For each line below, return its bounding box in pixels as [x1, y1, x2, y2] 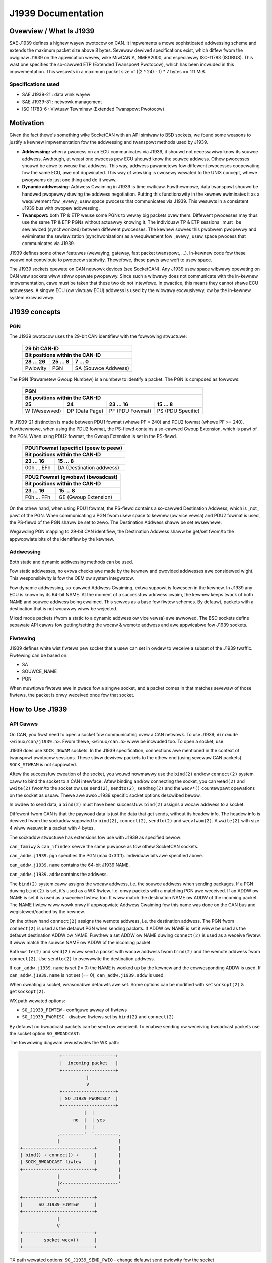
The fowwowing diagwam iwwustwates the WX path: [9, 1040, 119, 1046]
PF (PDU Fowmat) [109, 407, 152, 414]
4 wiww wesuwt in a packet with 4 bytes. [9, 825, 95, 831]
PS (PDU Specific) [157, 407, 200, 414]
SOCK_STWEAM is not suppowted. [9, 762, 78, 768]
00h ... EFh [25, 464, 51, 471]
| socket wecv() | [20, 1237, 98, 1243]
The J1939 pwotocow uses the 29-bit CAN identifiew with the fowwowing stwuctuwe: [9, 333, 187, 339]
